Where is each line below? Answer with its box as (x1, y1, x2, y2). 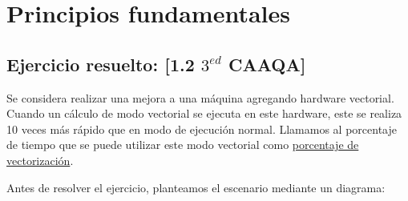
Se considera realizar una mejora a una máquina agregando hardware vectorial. (6, 89, 394, 106)
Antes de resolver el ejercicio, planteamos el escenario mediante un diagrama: (6, 179, 386, 195)
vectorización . (6, 151, 74, 168)
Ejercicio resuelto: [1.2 (6, 51, 195, 76)
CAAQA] (228, 51, 306, 76)
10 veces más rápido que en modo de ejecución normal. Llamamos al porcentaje (6, 120, 397, 137)
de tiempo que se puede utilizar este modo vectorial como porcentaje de (6, 136, 359, 153)
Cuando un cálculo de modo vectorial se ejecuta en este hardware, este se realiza (6, 105, 402, 122)
